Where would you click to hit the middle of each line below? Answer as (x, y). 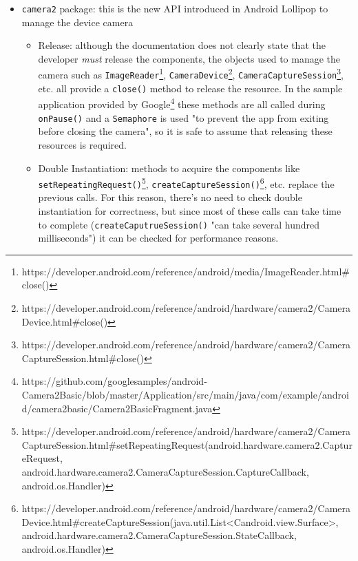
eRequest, (42, 458)
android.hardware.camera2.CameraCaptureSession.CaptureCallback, (165, 471)
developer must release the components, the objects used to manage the (189, 58)
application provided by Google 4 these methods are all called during (182, 103)
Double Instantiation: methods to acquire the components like (169, 168)
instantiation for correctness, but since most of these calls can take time (190, 211)
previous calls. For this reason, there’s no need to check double (170, 197)
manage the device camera (77, 22)
